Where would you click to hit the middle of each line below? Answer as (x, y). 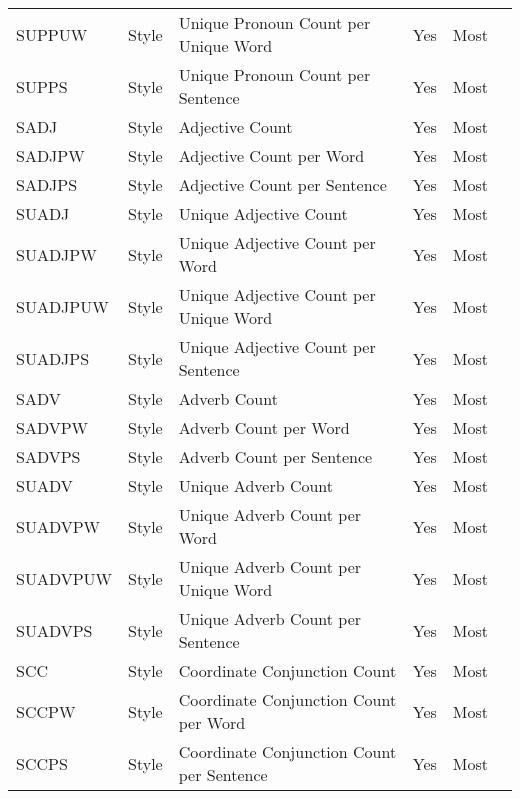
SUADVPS (54, 630)
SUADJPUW (62, 306)
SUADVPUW (64, 578)
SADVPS (48, 456)
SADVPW (52, 427)
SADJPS (47, 184)
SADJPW (50, 155)
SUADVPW (58, 526)
